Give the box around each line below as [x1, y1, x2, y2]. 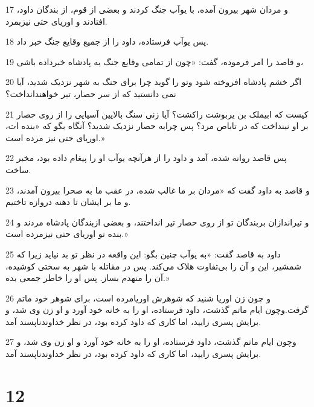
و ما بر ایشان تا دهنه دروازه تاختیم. [5, 195, 131, 208]
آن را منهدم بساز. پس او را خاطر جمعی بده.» [5, 271, 170, 284]
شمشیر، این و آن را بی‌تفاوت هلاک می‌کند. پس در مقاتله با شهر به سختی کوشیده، [5, 259, 301, 272]
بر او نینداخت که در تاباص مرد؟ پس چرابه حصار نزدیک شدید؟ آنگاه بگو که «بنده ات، [5, 119, 309, 132]
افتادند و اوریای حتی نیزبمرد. [5, 14, 107, 27]
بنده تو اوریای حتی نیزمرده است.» [5, 227, 128, 240]
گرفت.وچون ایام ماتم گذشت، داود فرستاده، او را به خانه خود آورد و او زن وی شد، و [5, 303, 309, 316]
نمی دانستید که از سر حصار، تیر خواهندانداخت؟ [5, 87, 176, 99]
